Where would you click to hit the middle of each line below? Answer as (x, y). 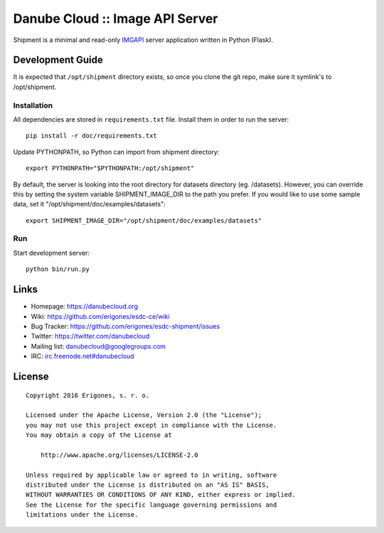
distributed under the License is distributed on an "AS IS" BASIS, (148, 485)
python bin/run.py (58, 269)
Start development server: (52, 253)
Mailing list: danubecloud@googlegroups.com (98, 346)
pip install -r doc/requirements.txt (92, 136)
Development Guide (58, 60)
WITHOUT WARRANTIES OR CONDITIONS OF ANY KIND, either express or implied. (161, 495)
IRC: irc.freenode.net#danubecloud (82, 357)
